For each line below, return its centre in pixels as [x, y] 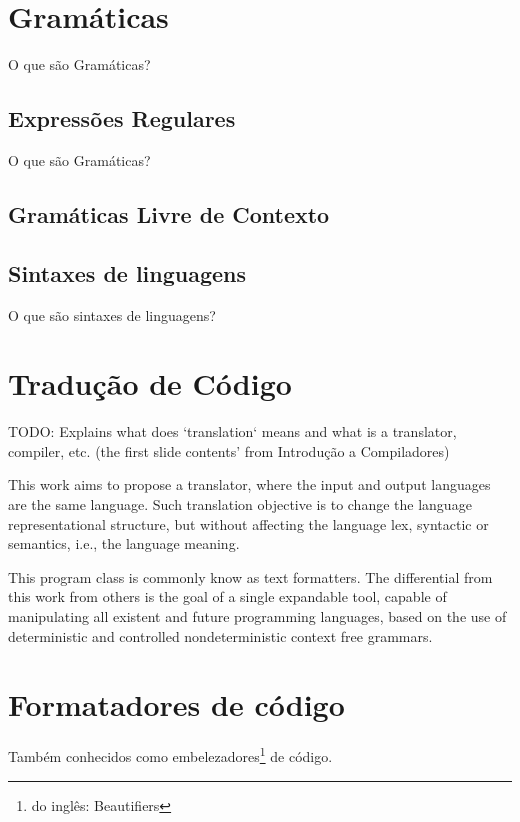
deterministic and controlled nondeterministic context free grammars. [220, 635]
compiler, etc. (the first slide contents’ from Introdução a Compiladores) [229, 450]
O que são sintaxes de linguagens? [112, 314]
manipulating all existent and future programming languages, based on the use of [257, 615]
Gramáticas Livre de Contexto [169, 213]
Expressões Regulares [122, 118]
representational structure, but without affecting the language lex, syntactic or [248, 523]
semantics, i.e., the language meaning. [124, 543]
